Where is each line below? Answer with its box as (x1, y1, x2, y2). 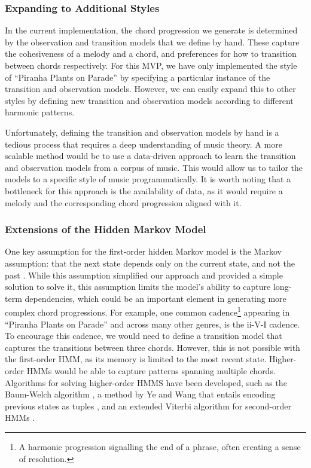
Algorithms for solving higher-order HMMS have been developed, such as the (5, 376, 287, 389)
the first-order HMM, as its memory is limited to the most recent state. (5, 353, 267, 365)
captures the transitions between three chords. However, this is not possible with (5, 341, 300, 353)
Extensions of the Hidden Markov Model (5, 222, 206, 237)
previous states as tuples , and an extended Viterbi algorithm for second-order (5, 399, 292, 412)
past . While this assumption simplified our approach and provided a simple (5, 268, 283, 281)
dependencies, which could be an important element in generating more (25, 292, 286, 304)
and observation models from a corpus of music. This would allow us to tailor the (5, 161, 303, 173)
